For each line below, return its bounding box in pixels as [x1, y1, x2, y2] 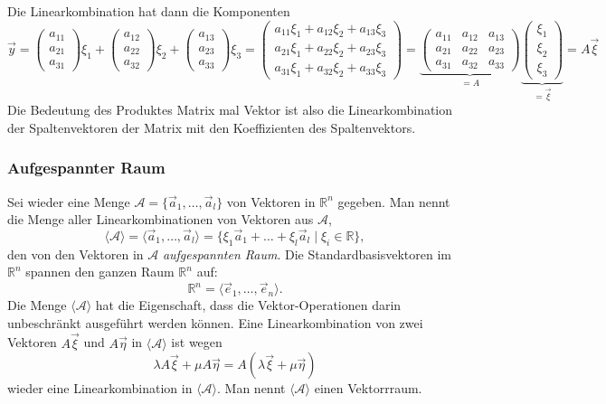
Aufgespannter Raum [7, 156, 166, 179]
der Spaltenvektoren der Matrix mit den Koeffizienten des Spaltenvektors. [7, 117, 416, 136]
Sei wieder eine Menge [7, 192, 130, 211]
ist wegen [171, 333, 223, 352]
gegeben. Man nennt [337, 192, 450, 211]
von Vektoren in [226, 192, 316, 211]
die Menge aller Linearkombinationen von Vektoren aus [7, 210, 314, 229]
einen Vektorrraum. [314, 379, 422, 398]
